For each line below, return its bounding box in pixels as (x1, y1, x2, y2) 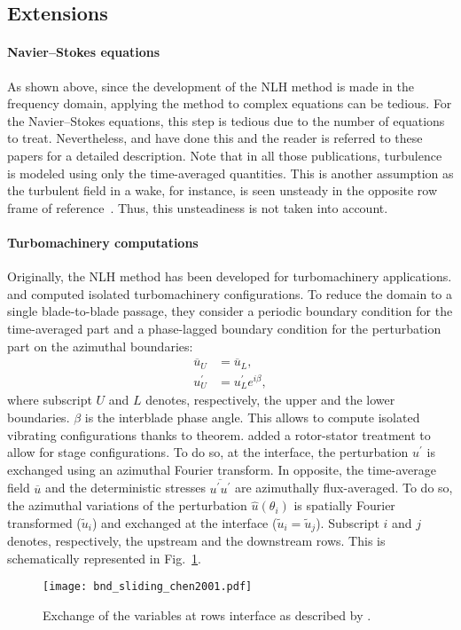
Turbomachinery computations (7, 232, 199, 251)
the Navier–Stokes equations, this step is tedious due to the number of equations (7, 111, 445, 130)
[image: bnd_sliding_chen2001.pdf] (43, 580, 253, 594)
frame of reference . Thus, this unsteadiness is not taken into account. (7, 198, 388, 217)
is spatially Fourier (293, 496, 395, 515)
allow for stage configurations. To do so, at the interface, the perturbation (7, 443, 409, 461)
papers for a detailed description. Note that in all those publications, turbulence (7, 146, 442, 164)
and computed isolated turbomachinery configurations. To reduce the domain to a (7, 284, 453, 303)
